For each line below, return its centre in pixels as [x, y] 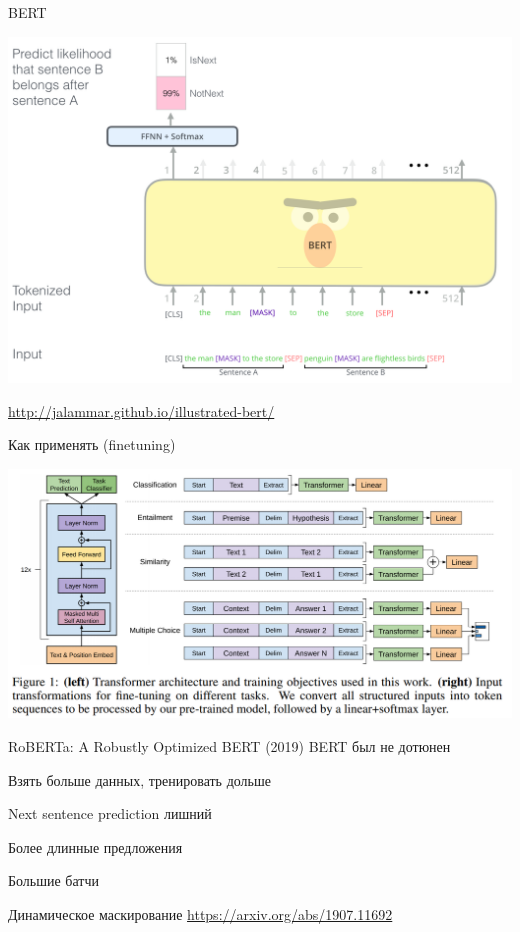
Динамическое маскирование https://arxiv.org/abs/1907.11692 [200, 913]
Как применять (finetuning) [92, 444]
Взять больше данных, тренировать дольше [139, 779]
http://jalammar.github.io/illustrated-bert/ [141, 410]
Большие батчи [53, 880]
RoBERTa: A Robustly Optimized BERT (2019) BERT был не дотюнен [229, 746]
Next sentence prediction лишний [110, 813]
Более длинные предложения [95, 846]
